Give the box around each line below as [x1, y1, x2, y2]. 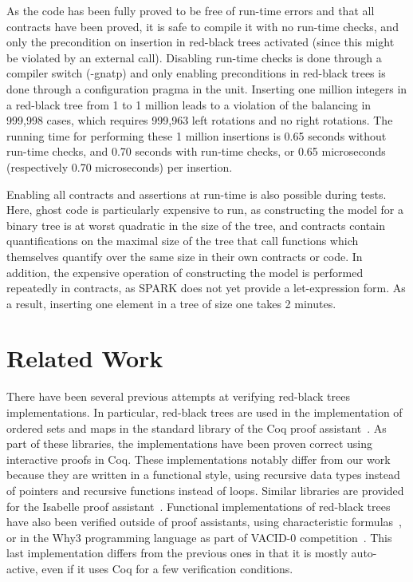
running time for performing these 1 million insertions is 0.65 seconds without [6, 127, 387, 144]
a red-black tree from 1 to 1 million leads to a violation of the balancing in [6, 96, 372, 113]
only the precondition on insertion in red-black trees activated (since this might [6, 34, 395, 50]
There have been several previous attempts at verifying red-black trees [6, 388, 351, 405]
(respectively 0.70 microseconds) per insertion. [6, 158, 233, 175]
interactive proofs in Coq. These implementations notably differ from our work [6, 450, 391, 467]
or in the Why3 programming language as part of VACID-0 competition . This [6, 529, 392, 545]
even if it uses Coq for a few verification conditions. [41, 560, 293, 576]
